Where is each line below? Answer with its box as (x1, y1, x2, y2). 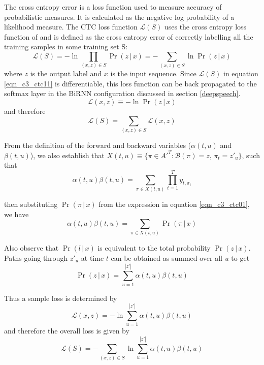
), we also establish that (30, 149, 105, 160)
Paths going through (4, 253, 68, 263)
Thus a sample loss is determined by (4, 292, 117, 303)
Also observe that (4, 242, 59, 253)
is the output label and (30, 68, 102, 79)
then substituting (4, 198, 58, 209)
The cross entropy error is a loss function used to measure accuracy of (4, 2, 222, 12)
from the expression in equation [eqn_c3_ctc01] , (98, 198, 250, 209)
